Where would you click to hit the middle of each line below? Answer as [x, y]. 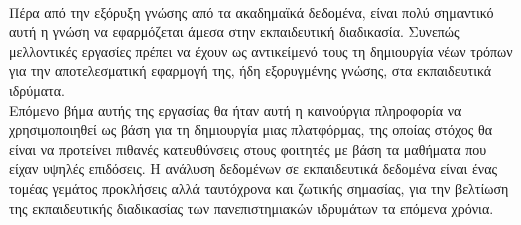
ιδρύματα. [37, 89]
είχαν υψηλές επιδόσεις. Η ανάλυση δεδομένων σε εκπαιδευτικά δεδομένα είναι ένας [253, 168]
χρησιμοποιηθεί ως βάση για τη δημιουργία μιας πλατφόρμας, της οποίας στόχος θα [251, 129]
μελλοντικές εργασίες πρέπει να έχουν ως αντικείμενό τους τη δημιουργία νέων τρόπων [261, 50]
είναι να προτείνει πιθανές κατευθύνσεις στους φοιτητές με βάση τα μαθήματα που [248, 148]
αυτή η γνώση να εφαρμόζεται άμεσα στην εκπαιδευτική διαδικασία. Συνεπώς [234, 31]
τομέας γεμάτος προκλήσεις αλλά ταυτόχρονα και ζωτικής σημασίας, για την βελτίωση [259, 187]
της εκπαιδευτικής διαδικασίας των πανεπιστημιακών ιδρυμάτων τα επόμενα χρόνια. [251, 207]
